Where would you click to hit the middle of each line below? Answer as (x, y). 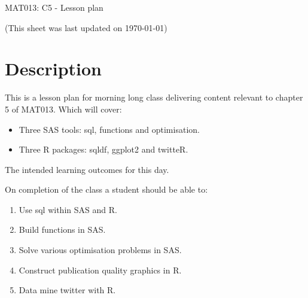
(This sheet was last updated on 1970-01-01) (86, 27)
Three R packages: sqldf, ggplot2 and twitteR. (103, 149)
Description (54, 69)
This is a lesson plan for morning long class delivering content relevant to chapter (154, 97)
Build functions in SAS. (62, 229)
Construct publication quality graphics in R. (100, 270)
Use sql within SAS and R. (68, 209)
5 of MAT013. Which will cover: (63, 109)
